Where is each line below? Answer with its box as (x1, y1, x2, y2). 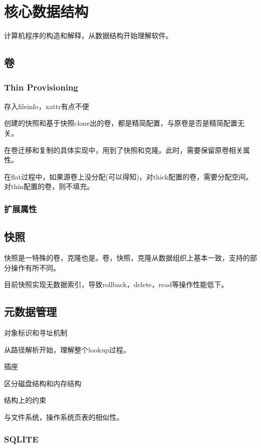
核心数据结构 (4, 1, 89, 22)
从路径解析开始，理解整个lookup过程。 (4, 344, 130, 354)
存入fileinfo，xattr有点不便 (4, 101, 89, 111)
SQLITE (4, 433, 39, 445)
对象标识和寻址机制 (4, 327, 67, 337)
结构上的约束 (4, 395, 46, 405)
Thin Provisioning (4, 81, 78, 94)
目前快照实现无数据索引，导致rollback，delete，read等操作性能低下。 (4, 279, 228, 290)
